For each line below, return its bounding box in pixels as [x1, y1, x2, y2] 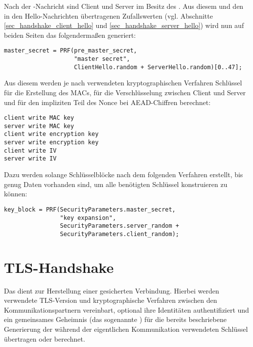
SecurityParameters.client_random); [60, 230, 179, 238]
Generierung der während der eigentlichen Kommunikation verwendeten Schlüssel [4, 323, 248, 334]
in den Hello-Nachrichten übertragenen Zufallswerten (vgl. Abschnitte [4, 10, 213, 21]
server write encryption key [4, 139, 99, 146]
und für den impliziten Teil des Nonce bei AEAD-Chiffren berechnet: [4, 97, 211, 107]
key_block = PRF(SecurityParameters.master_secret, [4, 206, 176, 213]
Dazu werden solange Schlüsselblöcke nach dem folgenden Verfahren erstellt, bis [4, 169, 243, 180]
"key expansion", [60, 214, 116, 221]
